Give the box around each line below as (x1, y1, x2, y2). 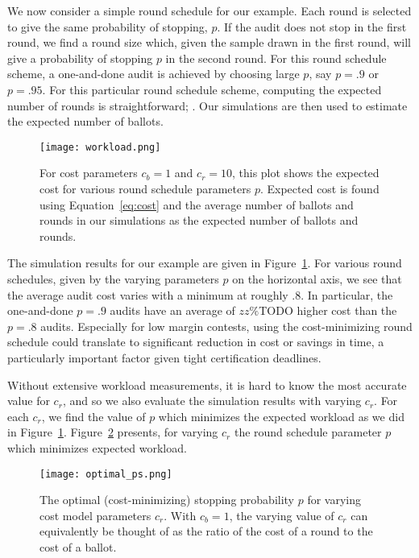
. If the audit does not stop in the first (217, 18, 407, 35)
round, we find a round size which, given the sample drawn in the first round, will (7, 34, 411, 51)
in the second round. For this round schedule (165, 49, 387, 66)
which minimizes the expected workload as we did (158, 407, 404, 424)
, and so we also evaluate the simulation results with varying (62, 392, 362, 409)
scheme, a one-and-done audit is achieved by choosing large (7, 65, 300, 82)
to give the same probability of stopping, (7, 18, 208, 35)
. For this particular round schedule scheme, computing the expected (42, 81, 382, 97)
